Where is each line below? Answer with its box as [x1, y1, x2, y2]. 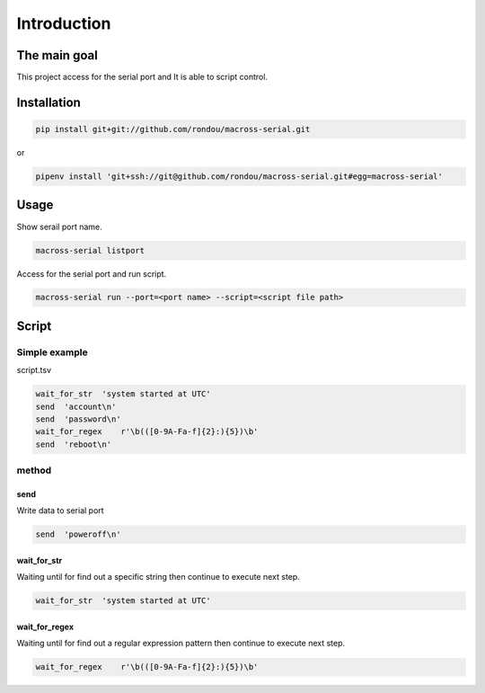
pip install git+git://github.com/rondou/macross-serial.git [35, 124, 311, 135]
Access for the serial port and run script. [16, 268, 167, 279]
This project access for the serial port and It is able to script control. [16, 72, 269, 83]
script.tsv [16, 365, 52, 376]
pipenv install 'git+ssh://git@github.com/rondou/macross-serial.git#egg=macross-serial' [35, 172, 444, 182]
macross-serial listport [35, 245, 145, 255]
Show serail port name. [16, 221, 102, 232]
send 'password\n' [35, 414, 121, 424]
